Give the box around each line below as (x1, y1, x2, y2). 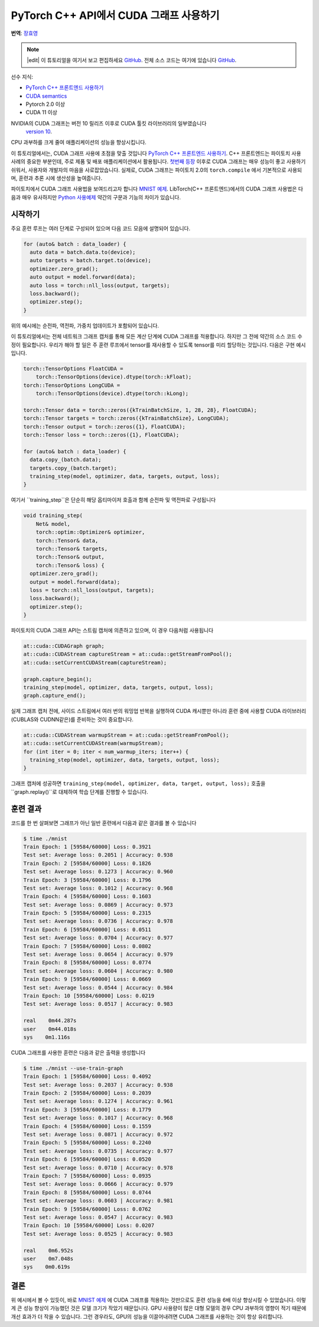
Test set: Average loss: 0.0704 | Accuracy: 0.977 (23, 935, 174, 941)
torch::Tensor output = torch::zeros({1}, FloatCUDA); (23, 423, 185, 430)
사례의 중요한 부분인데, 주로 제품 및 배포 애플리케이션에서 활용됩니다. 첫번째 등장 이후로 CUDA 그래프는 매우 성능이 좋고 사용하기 (11, 158, 306, 165)
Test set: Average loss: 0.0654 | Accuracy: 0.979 (23, 951, 174, 958)
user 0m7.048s (23, 1255, 74, 1262)
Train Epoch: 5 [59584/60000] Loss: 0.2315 (23, 910, 152, 916)
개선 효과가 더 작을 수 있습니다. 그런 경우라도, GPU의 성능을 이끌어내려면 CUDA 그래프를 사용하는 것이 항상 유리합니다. (11, 1313, 284, 1320)
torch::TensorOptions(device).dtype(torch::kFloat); (35, 373, 192, 380)
